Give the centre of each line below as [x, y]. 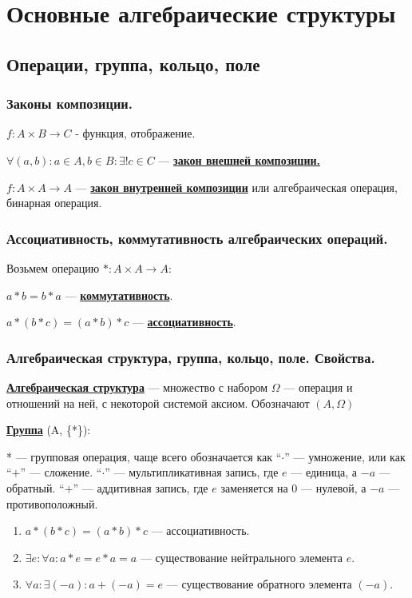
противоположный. [52, 503]
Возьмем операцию [53, 267]
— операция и [318, 387]
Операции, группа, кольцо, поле [133, 64]
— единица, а [324, 472]
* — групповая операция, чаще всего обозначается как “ [144, 456]
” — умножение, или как [345, 456]
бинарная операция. [54, 203]
